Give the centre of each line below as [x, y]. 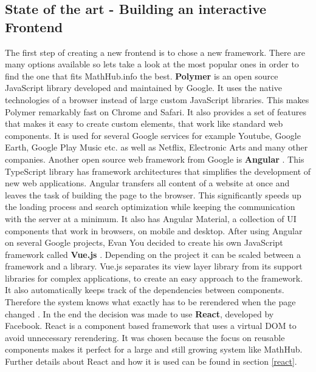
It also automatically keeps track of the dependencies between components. [145, 290]
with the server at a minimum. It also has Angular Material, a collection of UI [151, 218]
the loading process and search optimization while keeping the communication [150, 207]
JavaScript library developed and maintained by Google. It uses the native [143, 88]
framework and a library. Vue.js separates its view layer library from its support [154, 266]
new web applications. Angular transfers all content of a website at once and [147, 183]
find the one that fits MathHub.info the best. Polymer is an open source [142, 76]
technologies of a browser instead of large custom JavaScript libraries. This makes [157, 99]
